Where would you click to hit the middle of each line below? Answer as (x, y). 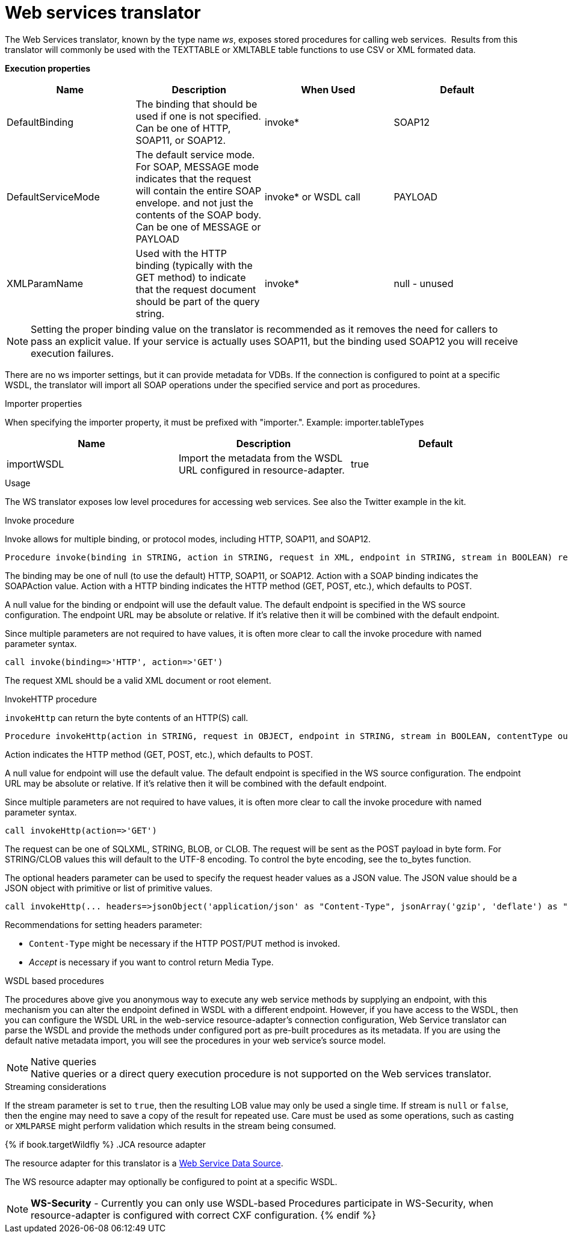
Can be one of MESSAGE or (198, 227)
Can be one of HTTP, (183, 128)
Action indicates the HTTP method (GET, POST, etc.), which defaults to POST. (159, 754)
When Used (328, 89)
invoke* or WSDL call (313, 197)
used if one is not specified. (198, 116)
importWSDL (35, 464)
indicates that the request (193, 178)
